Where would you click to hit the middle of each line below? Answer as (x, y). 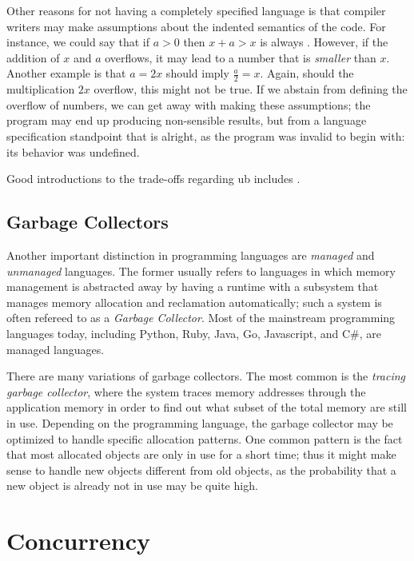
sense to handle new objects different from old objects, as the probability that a (201, 469)
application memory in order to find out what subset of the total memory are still (207, 407)
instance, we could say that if (78, 42)
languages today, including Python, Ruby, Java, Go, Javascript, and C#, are (194, 333)
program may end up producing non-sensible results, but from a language (187, 120)
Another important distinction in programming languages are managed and (191, 255)
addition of (33, 57)
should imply (197, 73)
